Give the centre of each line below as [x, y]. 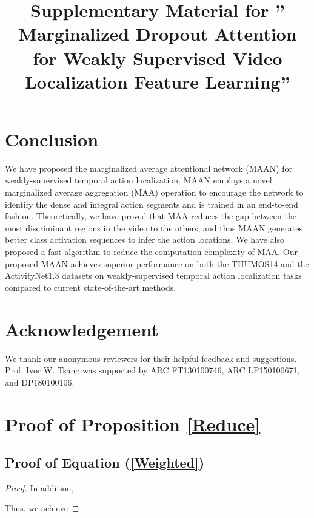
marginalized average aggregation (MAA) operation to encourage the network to [154, 192]
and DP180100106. [40, 382]
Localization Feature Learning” [158, 81]
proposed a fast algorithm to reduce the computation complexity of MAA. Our [151, 252]
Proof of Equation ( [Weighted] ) [105, 462]
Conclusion [52, 139]
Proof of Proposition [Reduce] [133, 424]
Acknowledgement [82, 329]
